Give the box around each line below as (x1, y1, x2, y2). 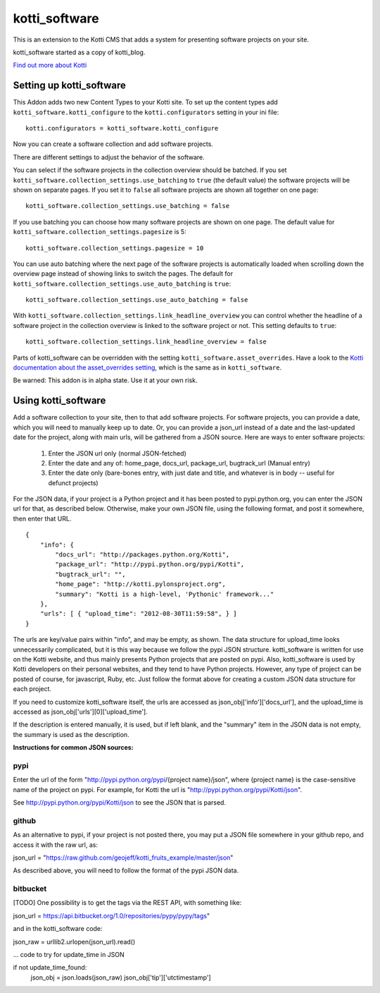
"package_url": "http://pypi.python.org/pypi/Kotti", (55, 561, 245, 568)
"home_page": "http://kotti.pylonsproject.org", (55, 580, 227, 588)
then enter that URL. (13, 514, 72, 523)
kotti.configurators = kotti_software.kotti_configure (25, 124, 219, 133)
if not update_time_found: (13, 963, 87, 972)
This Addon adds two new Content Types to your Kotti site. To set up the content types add (13, 98, 278, 106)
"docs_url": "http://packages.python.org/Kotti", (55, 551, 230, 559)
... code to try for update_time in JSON (13, 951, 125, 958)
